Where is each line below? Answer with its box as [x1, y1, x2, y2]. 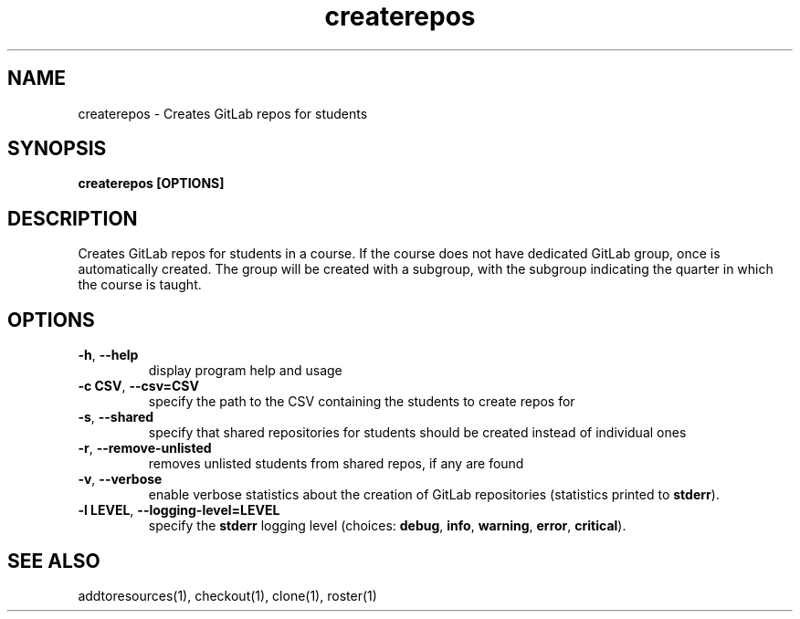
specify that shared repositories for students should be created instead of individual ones [148, 425, 687, 441]
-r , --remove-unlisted [78, 440, 212, 456]
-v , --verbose [78, 471, 163, 488]
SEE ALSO [7, 549, 100, 572]
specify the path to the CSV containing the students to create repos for [148, 393, 575, 410]
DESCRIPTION [7, 206, 138, 230]
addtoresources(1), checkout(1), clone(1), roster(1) [78, 587, 377, 603]
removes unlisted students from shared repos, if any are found [148, 456, 524, 472]
